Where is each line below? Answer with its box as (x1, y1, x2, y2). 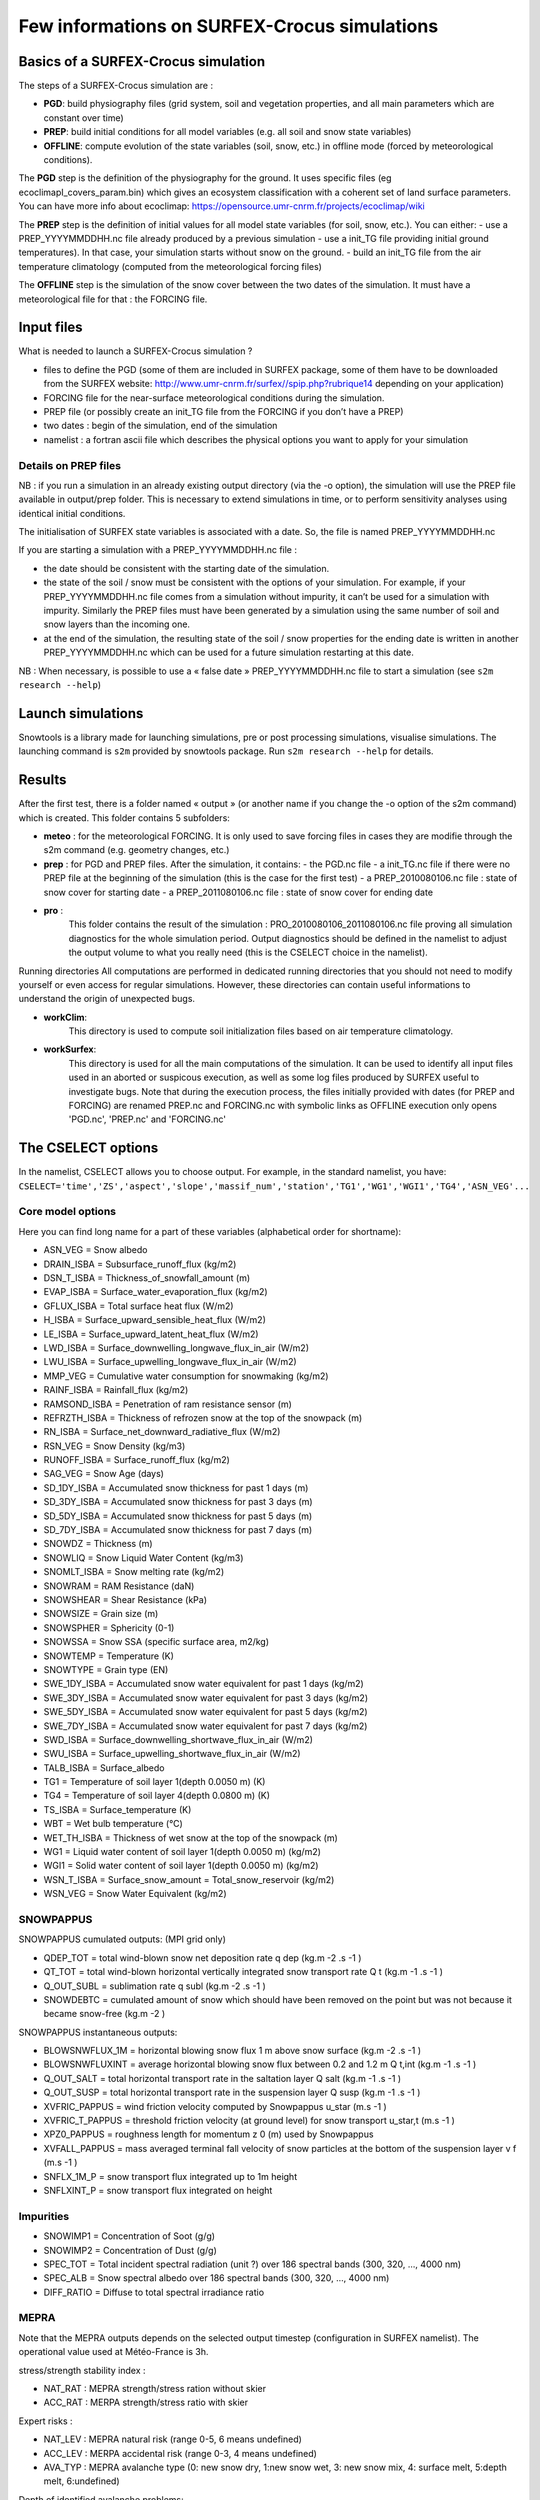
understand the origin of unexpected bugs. (18, 993, 195, 1005)
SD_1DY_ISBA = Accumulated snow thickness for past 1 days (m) (43, 1481, 309, 1494)
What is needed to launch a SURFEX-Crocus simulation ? (18, 345, 253, 357)
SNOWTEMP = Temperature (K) (43, 1650, 175, 1662)
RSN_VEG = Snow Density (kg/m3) (43, 1440, 186, 1452)
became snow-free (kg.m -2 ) (43, 2008, 166, 2020)
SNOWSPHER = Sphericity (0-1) (43, 1621, 175, 1634)
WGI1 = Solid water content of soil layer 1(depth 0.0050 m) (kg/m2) (43, 1860, 319, 1872)
